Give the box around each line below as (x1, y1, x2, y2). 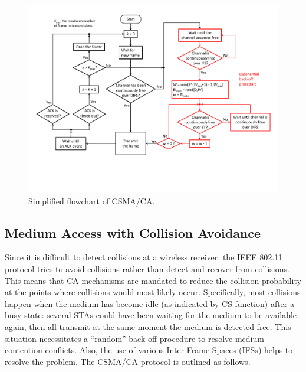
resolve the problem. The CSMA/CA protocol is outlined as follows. (5, 355, 251, 367)
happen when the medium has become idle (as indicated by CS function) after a (5, 297, 294, 309)
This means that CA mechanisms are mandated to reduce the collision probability (5, 274, 301, 286)
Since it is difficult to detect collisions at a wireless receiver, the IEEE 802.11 (5, 251, 283, 263)
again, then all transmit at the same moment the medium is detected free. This (5, 320, 291, 332)
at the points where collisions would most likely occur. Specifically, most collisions (5, 286, 301, 298)
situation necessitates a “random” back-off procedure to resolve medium (5, 332, 264, 344)
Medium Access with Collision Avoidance (5, 223, 261, 242)
